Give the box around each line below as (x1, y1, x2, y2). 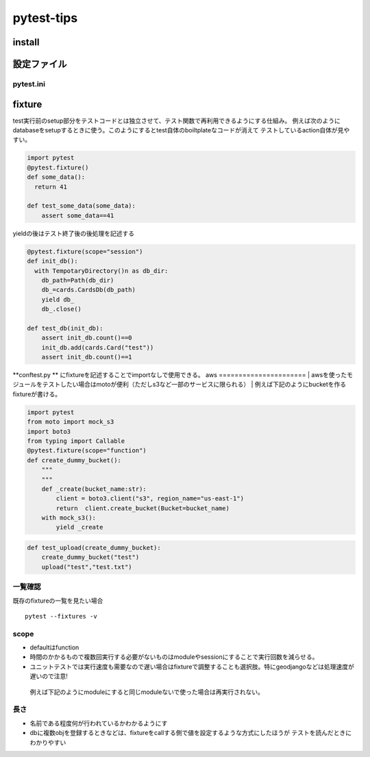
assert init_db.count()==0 (41, 334, 133, 342)
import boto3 (27, 427, 71, 435)
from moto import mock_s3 (27, 418, 114, 426)
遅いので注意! (29, 672, 69, 680)
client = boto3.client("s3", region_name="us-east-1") (56, 494, 245, 503)
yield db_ (41, 296, 75, 303)
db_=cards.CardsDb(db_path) (41, 286, 136, 294)
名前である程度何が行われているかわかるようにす (29, 719, 168, 727)
